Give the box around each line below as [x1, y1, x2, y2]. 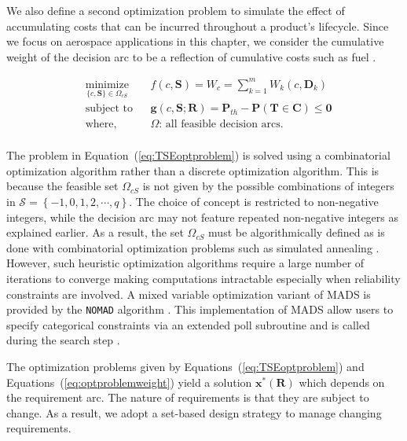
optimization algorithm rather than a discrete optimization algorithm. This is [6, 162, 379, 178]
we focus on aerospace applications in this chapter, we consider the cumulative [6, 33, 384, 50]
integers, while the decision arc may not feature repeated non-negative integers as [6, 208, 399, 225]
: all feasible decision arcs [159, 119, 280, 130]
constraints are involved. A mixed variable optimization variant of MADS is [6, 285, 371, 302]
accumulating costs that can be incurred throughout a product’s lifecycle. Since [6, 17, 389, 34]
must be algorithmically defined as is [208, 224, 385, 241]
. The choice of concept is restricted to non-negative [129, 193, 379, 209]
